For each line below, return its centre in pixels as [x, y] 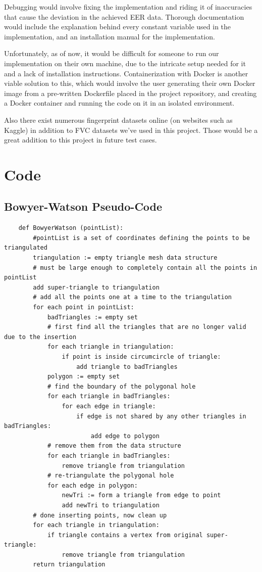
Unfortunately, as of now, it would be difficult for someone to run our [112, 53]
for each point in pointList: [84, 307]
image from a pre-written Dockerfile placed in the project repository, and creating [130, 93]
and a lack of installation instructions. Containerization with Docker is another [126, 73]
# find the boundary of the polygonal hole [121, 386]
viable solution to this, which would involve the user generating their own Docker [130, 83]
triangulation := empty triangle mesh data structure [125, 258]
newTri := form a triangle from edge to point [141, 495]
